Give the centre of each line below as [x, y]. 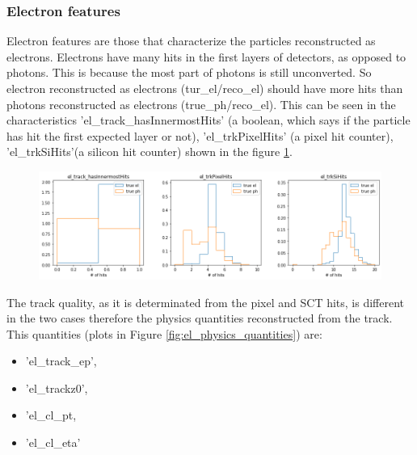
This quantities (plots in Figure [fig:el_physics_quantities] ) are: [164, 333]
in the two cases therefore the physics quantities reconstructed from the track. [200, 318]
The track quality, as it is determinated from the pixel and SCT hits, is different [206, 302]
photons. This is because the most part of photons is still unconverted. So [189, 72]
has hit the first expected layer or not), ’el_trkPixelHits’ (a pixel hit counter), [200, 135]
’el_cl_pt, [51, 415]
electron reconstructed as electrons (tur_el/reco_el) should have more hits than [205, 88]
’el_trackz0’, [57, 388]
